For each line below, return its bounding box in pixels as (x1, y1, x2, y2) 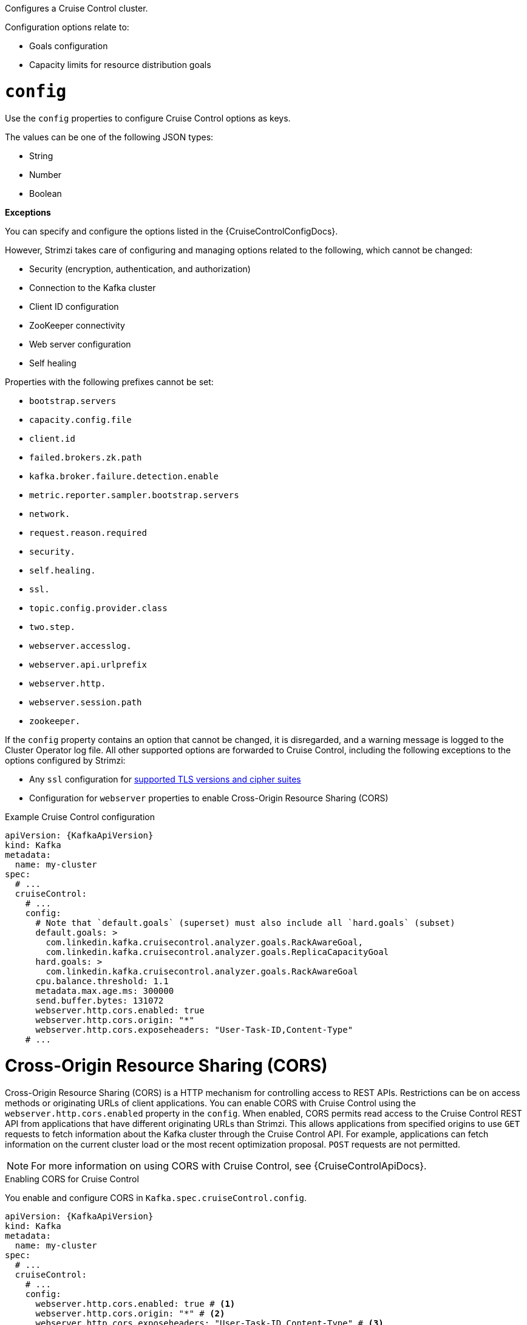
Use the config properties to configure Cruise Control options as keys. (5, 112, 291, 123)
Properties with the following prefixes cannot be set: (5, 376, 214, 387)
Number (29, 169, 62, 180)
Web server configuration (29, 338, 131, 349)
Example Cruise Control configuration (5, 811, 155, 822)
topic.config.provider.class (29, 603, 168, 613)
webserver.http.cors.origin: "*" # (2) (35, 1309, 225, 1318)
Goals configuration (29, 41, 108, 51)
